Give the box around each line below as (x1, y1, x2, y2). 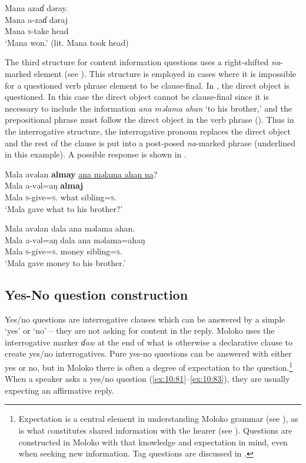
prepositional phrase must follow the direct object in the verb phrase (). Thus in (5, 113, 294, 126)
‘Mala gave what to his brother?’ (5, 202, 123, 214)
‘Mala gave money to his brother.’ (5, 256, 126, 269)
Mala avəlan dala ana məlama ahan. (5, 222, 135, 234)
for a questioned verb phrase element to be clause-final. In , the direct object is (5, 79, 290, 91)
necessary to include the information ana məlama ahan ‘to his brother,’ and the (5, 102, 292, 114)
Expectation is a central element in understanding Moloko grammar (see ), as (18, 412, 298, 425)
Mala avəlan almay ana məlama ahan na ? (5, 167, 158, 180)
